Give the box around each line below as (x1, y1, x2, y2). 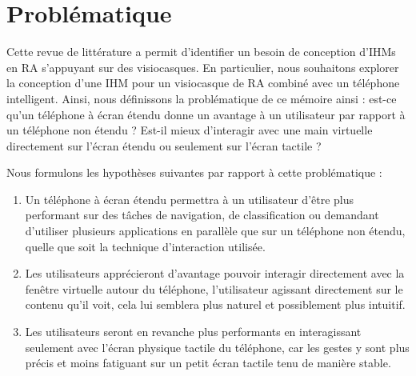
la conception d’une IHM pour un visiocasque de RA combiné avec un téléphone (6, 74, 400, 91)
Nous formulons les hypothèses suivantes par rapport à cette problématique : (6, 164, 382, 181)
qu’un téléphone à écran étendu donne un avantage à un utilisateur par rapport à (6, 106, 406, 122)
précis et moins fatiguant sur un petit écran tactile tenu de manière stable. (25, 354, 391, 371)
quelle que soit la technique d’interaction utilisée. (25, 238, 266, 254)
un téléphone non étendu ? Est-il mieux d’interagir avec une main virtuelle (6, 122, 373, 138)
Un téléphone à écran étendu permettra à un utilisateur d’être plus (25, 190, 354, 207)
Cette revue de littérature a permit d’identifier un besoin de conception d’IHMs (6, 43, 396, 60)
